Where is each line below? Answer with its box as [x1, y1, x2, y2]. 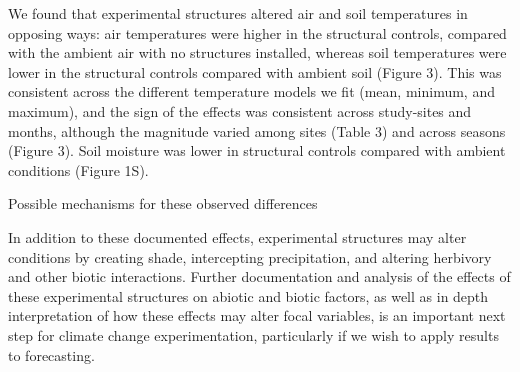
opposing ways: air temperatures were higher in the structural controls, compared [8, 22, 507, 43]
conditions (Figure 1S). [8, 159, 149, 180]
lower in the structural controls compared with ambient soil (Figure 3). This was [8, 61, 502, 82]
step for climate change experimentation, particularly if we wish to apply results [8, 324, 499, 345]
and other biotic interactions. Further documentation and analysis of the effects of [8, 266, 511, 287]
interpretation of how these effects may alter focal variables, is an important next [8, 305, 506, 326]
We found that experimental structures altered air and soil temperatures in [8, 3, 468, 23]
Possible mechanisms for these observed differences [8, 193, 318, 214]
